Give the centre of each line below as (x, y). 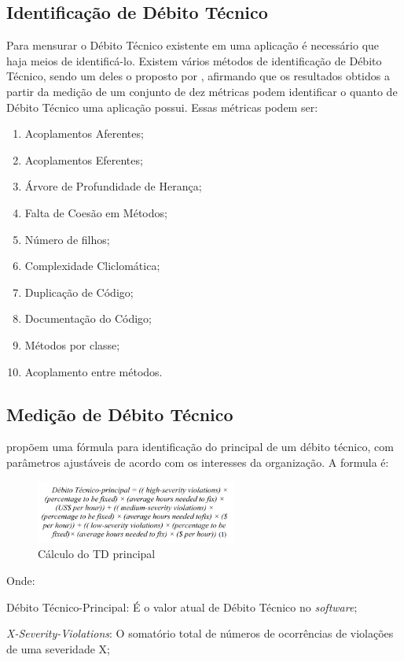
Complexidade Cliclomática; (92, 266)
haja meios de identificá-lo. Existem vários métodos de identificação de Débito (194, 60)
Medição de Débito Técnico (120, 414)
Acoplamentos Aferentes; (84, 133)
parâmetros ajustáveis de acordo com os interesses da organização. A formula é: (198, 462)
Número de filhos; (67, 239)
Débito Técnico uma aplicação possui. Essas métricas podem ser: (162, 107)
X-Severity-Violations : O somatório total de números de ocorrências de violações (200, 633)
